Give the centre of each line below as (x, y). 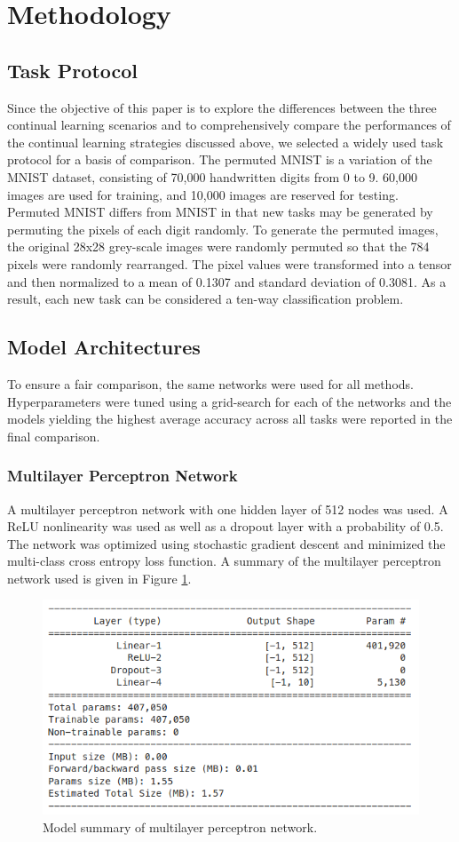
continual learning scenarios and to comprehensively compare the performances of (229, 125)
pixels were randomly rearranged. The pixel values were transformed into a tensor (229, 263)
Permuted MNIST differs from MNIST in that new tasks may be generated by (220, 212)
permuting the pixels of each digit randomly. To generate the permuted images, (223, 229)
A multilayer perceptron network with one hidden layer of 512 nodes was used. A (228, 508)
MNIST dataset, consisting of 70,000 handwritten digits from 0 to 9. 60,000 (213, 176)
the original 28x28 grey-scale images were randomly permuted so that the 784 (218, 246)
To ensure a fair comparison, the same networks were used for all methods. (210, 383)
